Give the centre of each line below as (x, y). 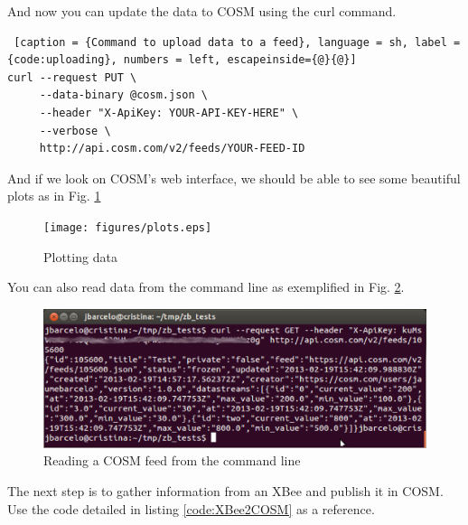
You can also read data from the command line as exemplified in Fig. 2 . (206, 287)
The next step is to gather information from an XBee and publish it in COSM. (225, 491)
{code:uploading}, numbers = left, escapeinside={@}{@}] (182, 60)
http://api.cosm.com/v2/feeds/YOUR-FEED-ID (172, 149)
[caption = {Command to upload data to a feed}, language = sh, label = (237, 42)
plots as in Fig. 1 (54, 196)
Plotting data (80, 256)
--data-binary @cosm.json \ (123, 95)
